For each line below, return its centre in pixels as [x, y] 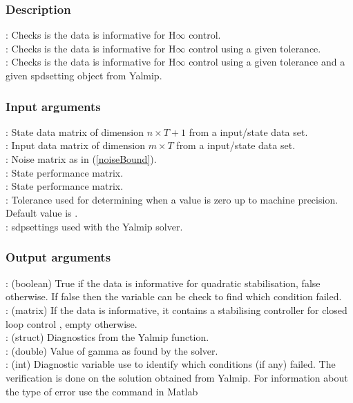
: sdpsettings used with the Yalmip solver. [94, 226]
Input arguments [53, 106]
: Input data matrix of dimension [75, 145]
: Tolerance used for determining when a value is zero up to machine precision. [172, 199]
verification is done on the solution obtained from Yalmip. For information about [177, 377]
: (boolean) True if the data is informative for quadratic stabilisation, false [163, 283]
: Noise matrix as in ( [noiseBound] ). [81, 159]
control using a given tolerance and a [267, 62]
